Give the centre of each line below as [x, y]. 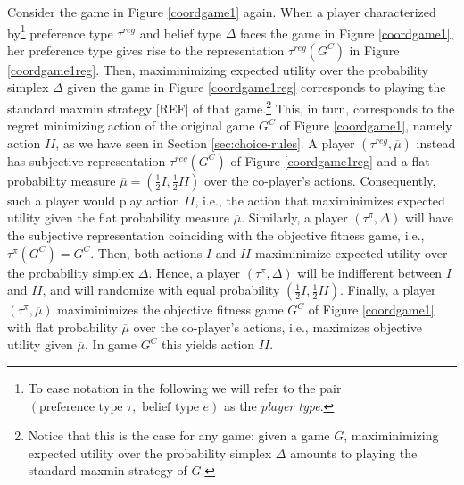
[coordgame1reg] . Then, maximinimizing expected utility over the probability [218, 69]
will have [429, 217]
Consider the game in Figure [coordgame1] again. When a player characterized [222, 12]
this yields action [208, 344]
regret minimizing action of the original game [131, 125]
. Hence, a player [195, 272]
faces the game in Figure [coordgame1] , [347, 33]
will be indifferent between [370, 272]
